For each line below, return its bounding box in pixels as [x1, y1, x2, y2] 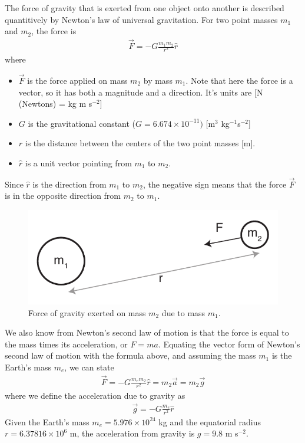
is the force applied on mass [27, 74, 128, 86]
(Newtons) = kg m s [18, 97, 92, 110]
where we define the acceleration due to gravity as [5, 389, 185, 401]
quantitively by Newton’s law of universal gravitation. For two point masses [5, 13, 278, 25]
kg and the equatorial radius [158, 415, 261, 428]
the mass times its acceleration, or [5, 337, 128, 350]
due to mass [161, 306, 205, 319]
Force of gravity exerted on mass [28, 306, 146, 319]
